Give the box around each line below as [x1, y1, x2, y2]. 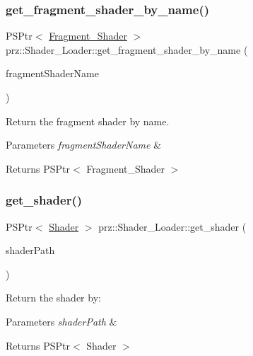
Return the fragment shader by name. [6, 113, 170, 128]
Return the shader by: [6, 290, 101, 305]
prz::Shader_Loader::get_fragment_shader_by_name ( [6, 42, 248, 57]
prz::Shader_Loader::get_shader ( [98, 219, 247, 234]
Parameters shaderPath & [6, 314, 117, 328]
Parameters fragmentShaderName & [6, 137, 162, 152]
